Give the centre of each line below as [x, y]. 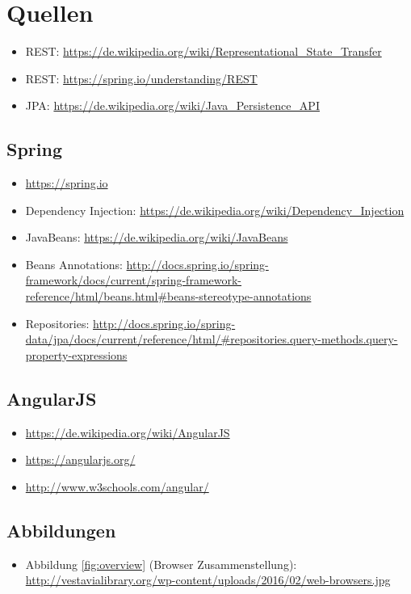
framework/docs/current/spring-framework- [134, 280]
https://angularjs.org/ [80, 459]
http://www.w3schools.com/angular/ [117, 486]
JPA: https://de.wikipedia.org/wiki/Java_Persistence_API [172, 105]
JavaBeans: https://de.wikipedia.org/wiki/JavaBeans [157, 237]
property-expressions [76, 354]
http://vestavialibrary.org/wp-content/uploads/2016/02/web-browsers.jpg [208, 580]
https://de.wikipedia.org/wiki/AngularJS [128, 432]
